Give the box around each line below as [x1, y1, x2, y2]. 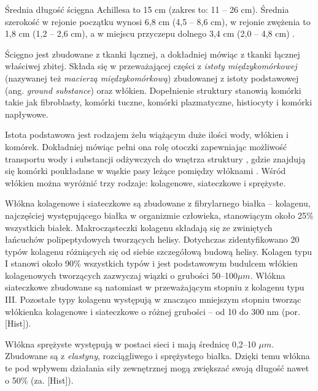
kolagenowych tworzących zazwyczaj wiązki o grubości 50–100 [5, 268, 238, 281]
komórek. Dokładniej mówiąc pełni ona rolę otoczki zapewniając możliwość [5, 140, 287, 153]
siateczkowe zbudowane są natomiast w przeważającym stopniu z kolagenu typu [5, 281, 304, 294]
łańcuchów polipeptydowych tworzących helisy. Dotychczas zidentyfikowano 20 [5, 233, 300, 246]
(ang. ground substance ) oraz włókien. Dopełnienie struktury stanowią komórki [5, 83, 301, 96]
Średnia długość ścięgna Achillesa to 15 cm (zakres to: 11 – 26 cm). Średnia [5, 3, 289, 15]
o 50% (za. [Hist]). [5, 373, 74, 386]
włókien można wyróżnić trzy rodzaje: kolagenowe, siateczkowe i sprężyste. [5, 176, 286, 189]
